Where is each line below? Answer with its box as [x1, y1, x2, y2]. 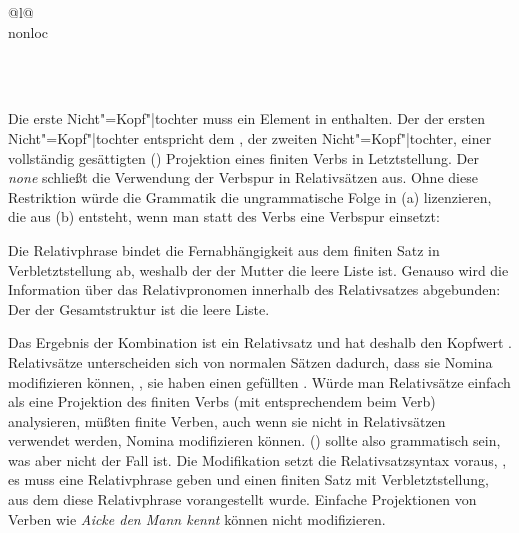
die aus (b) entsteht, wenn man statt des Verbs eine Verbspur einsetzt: [8, 206, 440, 227]
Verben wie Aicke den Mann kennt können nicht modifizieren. [8, 508, 386, 529]
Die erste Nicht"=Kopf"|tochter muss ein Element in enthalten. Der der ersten [8, 108, 486, 129]
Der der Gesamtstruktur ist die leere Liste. [8, 298, 270, 319]
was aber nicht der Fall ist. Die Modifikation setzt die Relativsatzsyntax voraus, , [8, 449, 507, 470]
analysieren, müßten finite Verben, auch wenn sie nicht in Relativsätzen [8, 410, 446, 431]
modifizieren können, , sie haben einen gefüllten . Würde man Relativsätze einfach [8, 371, 511, 392]
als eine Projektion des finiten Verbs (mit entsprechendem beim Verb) [8, 391, 436, 412]
